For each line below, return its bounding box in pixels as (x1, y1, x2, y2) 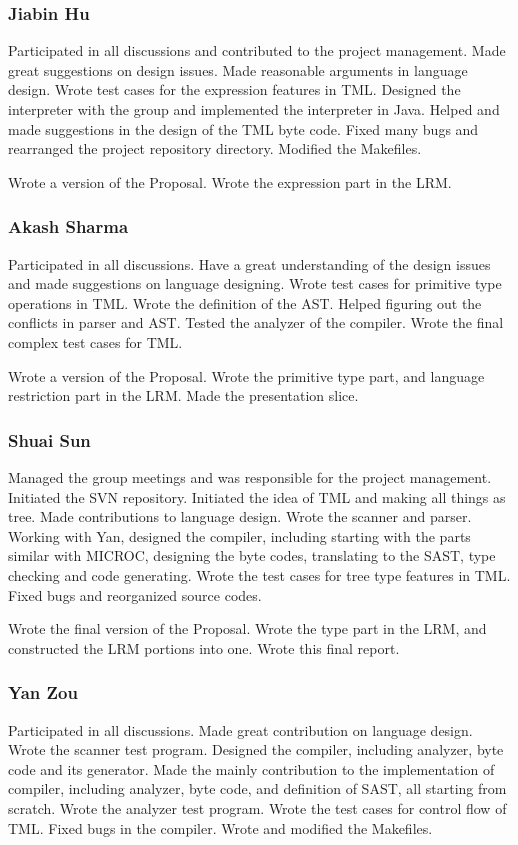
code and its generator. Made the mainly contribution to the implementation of (8, 758, 495, 779)
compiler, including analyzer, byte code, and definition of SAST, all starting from (8, 778, 507, 799)
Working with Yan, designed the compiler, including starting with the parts (8, 525, 471, 546)
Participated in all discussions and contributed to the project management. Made (8, 40, 506, 61)
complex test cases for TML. (8, 331, 183, 352)
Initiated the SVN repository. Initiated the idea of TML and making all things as (8, 486, 506, 507)
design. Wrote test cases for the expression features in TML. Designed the (8, 79, 461, 100)
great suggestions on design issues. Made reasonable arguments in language (8, 59, 468, 80)
